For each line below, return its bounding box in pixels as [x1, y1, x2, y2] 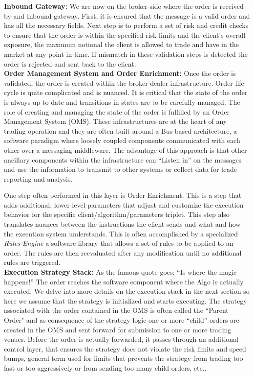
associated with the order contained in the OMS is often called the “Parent [4, 305, 229, 315]
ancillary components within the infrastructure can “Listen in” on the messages [4, 154, 242, 164]
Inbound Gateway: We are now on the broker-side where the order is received [4, 1, 244, 11]
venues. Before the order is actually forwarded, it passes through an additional [4, 334, 238, 344]
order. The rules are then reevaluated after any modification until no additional [4, 247, 242, 258]
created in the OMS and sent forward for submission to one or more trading [4, 324, 232, 334]
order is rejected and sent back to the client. [4, 58, 136, 69]
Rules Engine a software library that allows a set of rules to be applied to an [4, 238, 233, 248]
